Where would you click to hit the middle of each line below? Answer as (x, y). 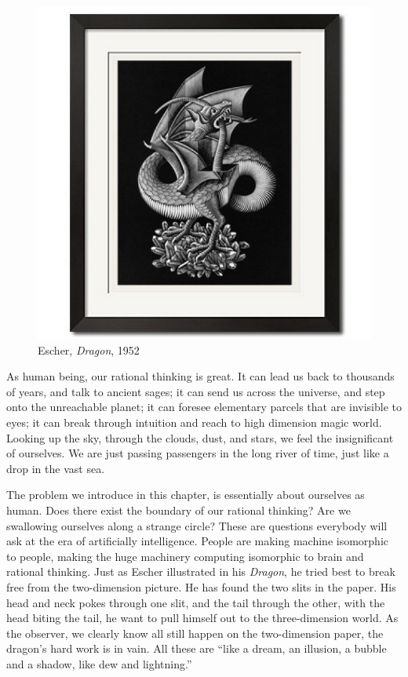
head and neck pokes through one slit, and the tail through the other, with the (196, 602)
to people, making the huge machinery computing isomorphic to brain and (185, 556)
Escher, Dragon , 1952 (89, 349)
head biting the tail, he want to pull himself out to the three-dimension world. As (202, 618)
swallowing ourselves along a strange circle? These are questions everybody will (197, 525)
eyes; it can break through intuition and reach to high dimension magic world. (194, 422)
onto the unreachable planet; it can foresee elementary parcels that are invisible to (204, 407)
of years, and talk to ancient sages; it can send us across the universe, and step (196, 391)
